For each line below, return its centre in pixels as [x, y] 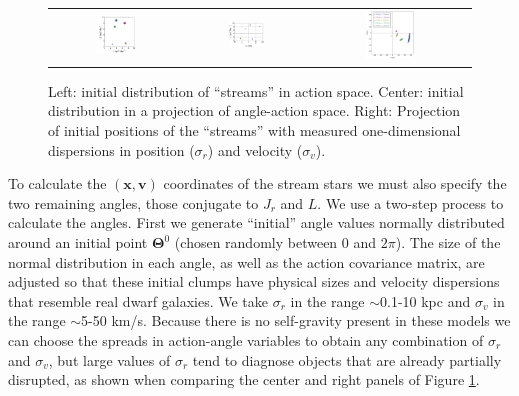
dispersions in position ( [121, 149]
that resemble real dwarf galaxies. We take [138, 300]
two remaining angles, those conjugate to [133, 202]
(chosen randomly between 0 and [275, 242]
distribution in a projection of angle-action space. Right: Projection [254, 110]
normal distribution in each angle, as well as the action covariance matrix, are [246, 261]
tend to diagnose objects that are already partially [347, 359]
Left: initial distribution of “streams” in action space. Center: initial [256, 90]
